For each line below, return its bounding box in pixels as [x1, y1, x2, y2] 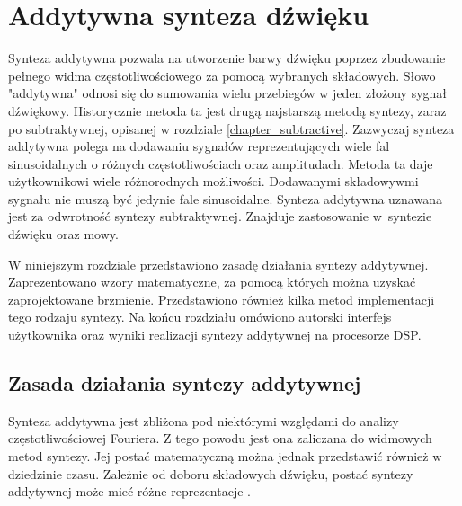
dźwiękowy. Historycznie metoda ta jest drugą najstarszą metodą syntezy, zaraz [8, 101, 447, 120]
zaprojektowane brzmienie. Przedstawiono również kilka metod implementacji [8, 289, 435, 308]
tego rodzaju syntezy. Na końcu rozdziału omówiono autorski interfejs [8, 307, 392, 326]
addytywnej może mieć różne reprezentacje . [8, 482, 251, 501]
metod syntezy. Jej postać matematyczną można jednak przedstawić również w [8, 447, 442, 466]
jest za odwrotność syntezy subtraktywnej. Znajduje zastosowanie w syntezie [8, 207, 432, 226]
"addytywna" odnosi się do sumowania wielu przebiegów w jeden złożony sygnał [8, 84, 448, 102]
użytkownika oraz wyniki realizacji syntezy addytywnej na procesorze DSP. [8, 325, 422, 344]
